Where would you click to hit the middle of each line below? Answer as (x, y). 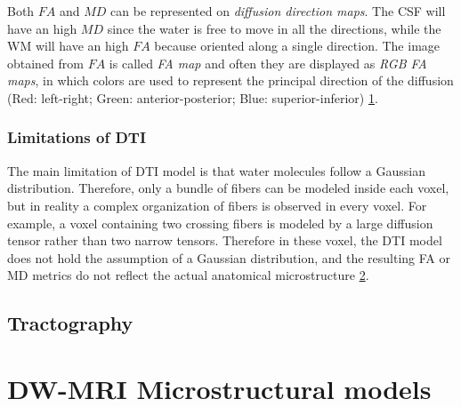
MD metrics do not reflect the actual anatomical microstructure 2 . (188, 275)
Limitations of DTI (77, 137)
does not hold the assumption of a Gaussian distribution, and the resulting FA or (229, 257)
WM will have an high (68, 46)
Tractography (70, 323)
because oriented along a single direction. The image (297, 46)
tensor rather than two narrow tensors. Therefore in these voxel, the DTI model (225, 240)
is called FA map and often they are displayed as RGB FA (268, 63)
